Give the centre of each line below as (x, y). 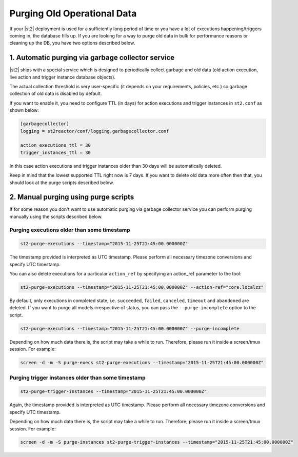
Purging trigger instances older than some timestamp (77, 377)
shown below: (24, 110)
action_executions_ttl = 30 (55, 145)
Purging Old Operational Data (73, 13)
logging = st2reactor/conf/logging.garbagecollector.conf (95, 131)
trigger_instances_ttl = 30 (55, 152)
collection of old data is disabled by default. (56, 94)
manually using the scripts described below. (56, 216)
